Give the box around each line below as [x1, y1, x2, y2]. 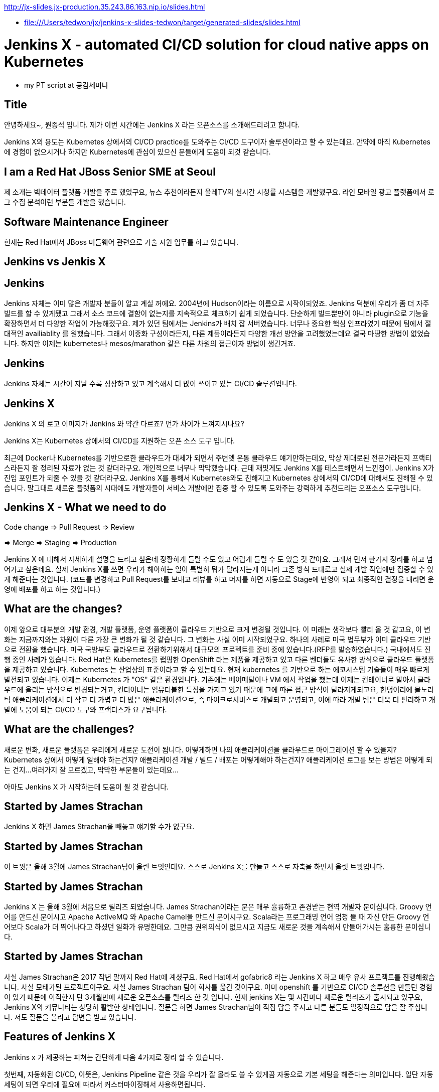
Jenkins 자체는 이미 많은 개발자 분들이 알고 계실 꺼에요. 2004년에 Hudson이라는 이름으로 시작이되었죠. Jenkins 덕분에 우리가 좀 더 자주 [4, 299, 429, 308]
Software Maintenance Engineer [4, 215, 169, 228]
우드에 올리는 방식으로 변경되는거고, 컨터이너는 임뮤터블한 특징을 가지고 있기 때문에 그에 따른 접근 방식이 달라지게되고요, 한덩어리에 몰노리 [4, 685, 434, 694]
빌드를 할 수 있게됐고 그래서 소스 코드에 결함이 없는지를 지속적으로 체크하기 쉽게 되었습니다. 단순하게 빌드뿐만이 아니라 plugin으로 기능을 [4, 309, 428, 318]
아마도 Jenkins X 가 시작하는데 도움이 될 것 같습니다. [4, 782, 169, 791]
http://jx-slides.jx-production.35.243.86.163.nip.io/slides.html [4, 3, 205, 11]
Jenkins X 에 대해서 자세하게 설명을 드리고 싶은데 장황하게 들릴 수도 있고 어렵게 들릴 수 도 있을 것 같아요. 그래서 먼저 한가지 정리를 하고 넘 [4, 554, 433, 563]
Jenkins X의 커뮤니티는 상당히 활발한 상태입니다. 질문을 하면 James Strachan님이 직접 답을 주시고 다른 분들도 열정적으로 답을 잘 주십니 [4, 1002, 427, 1011]
